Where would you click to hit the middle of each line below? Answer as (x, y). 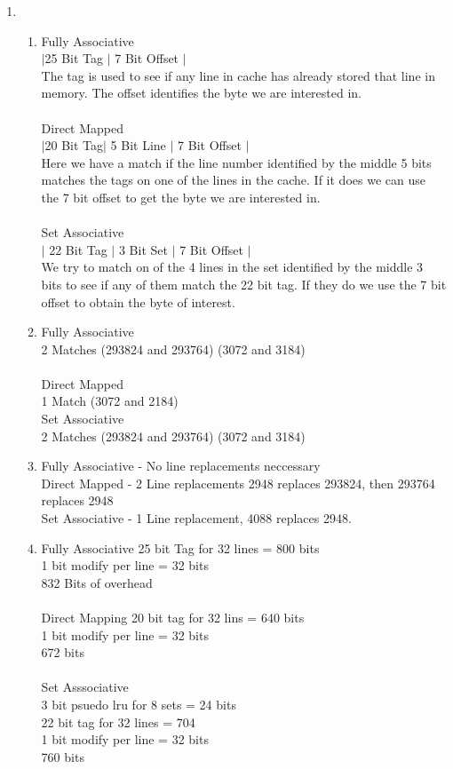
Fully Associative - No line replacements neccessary (181, 466)
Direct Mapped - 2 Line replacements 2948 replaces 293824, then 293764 (238, 483)
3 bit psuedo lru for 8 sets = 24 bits (139, 704)
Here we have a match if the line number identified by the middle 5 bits (236, 162)
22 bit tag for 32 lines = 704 (118, 721)
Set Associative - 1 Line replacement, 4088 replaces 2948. (196, 518)
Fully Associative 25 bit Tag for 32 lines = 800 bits (180, 547)
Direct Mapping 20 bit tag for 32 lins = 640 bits (173, 617)
